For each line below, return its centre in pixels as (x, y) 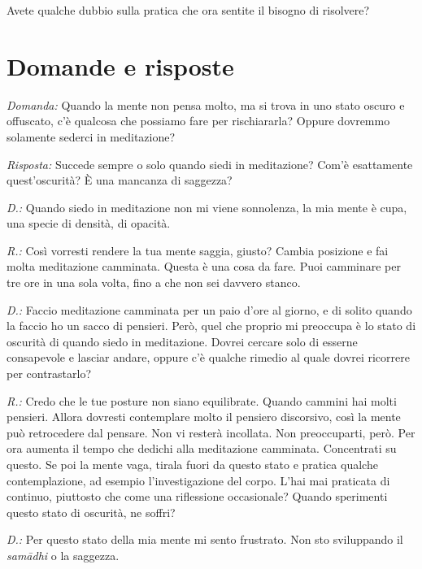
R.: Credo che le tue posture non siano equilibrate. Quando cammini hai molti (202, 400)
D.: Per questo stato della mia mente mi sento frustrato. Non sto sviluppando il (205, 539)
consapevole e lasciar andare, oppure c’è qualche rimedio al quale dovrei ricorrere (208, 357)
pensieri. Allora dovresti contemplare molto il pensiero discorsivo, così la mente (204, 417)
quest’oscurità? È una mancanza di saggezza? (120, 180)
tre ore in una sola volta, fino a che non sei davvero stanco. (154, 282)
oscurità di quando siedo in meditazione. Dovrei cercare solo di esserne (182, 341)
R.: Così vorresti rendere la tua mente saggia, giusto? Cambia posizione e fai (198, 250)
